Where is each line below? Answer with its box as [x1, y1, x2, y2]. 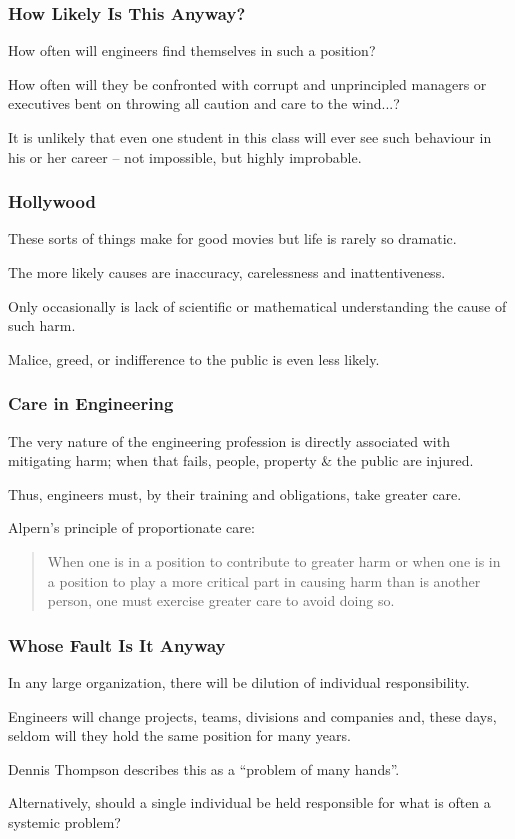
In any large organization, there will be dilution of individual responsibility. [8, 671, 470, 692]
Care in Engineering [8, 391, 174, 416]
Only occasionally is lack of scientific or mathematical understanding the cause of [8, 295, 507, 316]
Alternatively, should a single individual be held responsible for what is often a [8, 792, 491, 813]
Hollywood [8, 189, 96, 214]
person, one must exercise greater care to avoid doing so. [47, 590, 395, 611]
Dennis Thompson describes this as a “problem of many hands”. [8, 758, 400, 779]
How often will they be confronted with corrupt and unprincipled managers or [8, 73, 487, 94]
